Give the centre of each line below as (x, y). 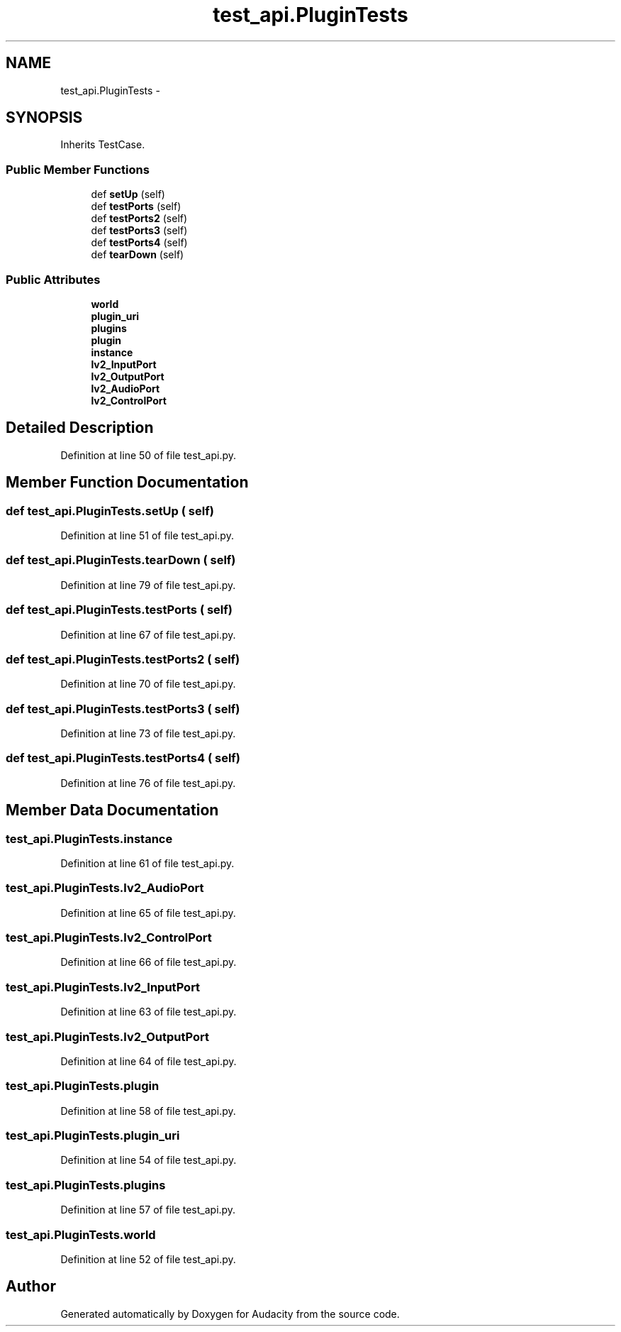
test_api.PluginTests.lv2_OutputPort (107, 1036)
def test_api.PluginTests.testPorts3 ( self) (123, 709)
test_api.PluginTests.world (81, 1234)
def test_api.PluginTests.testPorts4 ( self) (123, 758)
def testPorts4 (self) (139, 243)
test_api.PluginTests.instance (89, 838)
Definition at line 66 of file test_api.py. (149, 962)
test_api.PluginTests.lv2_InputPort (103, 987)
